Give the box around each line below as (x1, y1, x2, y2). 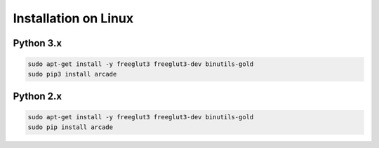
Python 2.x (13, 90, 62, 102)
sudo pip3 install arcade (27, 70, 117, 78)
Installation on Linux (13, 11, 133, 26)
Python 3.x (13, 37, 62, 49)
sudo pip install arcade (27, 123, 114, 131)
